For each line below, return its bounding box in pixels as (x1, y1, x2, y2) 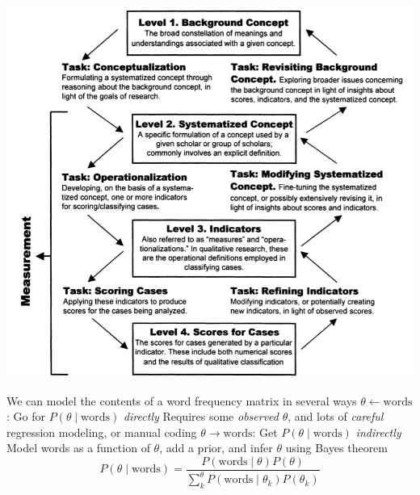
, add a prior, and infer (159, 439, 273, 456)
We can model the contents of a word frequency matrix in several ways (6, 392, 357, 409)
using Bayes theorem (285, 439, 388, 456)
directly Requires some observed (123, 408, 279, 425)
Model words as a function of (6, 439, 150, 456)
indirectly (355, 423, 401, 440)
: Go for (6, 408, 45, 425)
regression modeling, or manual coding (6, 423, 197, 440)
